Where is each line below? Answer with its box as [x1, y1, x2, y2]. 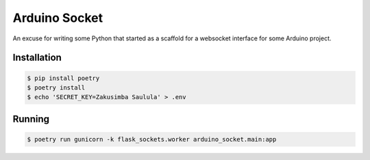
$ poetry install [27, 83, 86, 92]
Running [12, 113, 50, 124]
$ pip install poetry [27, 74, 100, 82]
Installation [12, 52, 62, 64]
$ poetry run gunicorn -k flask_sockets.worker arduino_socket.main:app [27, 135, 277, 143]
